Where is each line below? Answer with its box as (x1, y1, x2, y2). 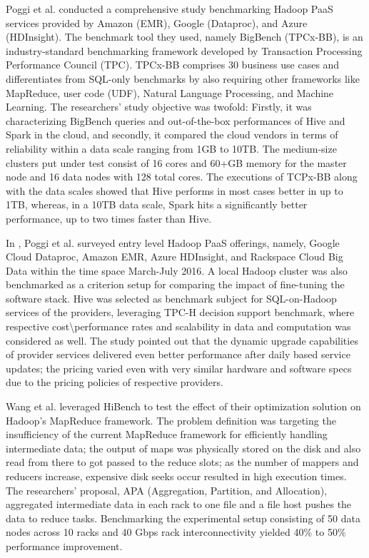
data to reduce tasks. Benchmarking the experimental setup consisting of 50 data (6, 510, 360, 525)
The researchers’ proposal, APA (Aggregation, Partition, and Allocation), (6, 482, 328, 497)
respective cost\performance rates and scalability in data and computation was (6, 319, 351, 334)
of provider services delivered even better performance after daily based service (6, 347, 350, 362)
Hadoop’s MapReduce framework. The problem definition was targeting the (6, 412, 336, 427)
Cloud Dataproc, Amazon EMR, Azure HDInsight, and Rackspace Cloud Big (6, 249, 343, 264)
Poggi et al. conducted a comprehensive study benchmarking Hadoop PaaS (6, 1, 333, 16)
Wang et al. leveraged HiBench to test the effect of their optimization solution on (6, 399, 361, 414)
